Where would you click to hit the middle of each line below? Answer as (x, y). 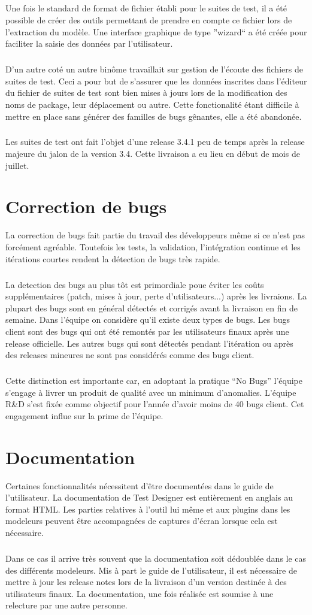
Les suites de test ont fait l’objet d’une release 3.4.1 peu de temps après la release (155, 142)
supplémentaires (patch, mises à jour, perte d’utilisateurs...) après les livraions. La (156, 296)
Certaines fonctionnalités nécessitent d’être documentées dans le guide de (140, 485)
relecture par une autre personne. (66, 605)
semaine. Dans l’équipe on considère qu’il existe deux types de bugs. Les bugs (148, 319)
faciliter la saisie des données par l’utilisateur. (89, 43)
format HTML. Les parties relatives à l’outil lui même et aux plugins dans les (148, 509)
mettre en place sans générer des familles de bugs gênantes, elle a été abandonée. (154, 116)
